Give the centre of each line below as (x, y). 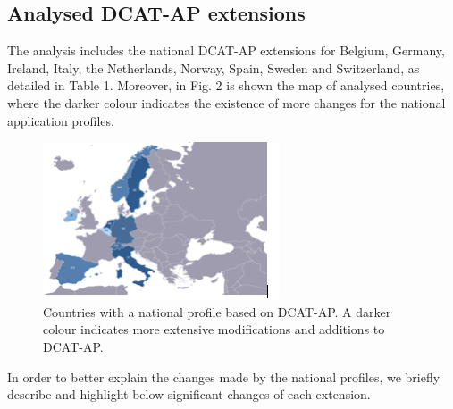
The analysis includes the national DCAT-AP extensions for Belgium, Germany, (226, 50)
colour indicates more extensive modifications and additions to (214, 329)
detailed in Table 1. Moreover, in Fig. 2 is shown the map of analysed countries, (226, 85)
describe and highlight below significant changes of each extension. (189, 394)
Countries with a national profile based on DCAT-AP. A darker (217, 311)
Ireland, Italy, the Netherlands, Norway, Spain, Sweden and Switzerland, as (214, 67)
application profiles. (61, 120)
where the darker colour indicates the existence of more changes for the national (226, 102)
